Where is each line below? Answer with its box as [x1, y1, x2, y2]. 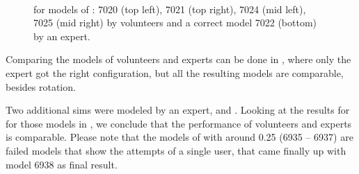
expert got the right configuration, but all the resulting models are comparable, [6, 65, 344, 80]
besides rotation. [6, 79, 76, 94]
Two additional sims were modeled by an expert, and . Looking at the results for [6, 103, 350, 117]
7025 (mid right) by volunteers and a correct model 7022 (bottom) [33, 15, 317, 30]
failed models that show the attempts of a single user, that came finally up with [6, 143, 346, 157]
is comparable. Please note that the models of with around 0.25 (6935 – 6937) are [6, 130, 353, 144]
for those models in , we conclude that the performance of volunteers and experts [6, 116, 352, 130]
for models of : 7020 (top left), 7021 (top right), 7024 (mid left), [33, 1, 306, 16]
